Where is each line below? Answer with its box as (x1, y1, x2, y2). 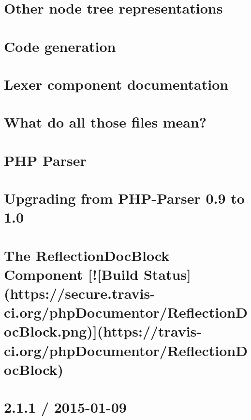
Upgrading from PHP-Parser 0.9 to (4, 188, 245, 208)
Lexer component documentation (4, 74, 229, 94)
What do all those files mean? (4, 112, 207, 132)
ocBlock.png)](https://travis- (4, 321, 202, 341)
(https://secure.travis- (4, 283, 155, 303)
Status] (143, 264, 192, 284)
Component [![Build (4, 264, 139, 284)
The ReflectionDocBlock (4, 245, 170, 265)
